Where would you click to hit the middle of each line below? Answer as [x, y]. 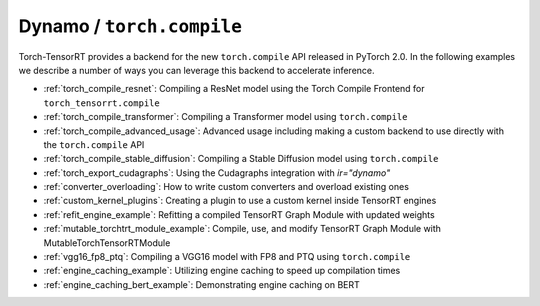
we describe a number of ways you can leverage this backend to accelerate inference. [196, 70]
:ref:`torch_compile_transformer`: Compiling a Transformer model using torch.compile [225, 117]
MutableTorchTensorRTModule [107, 242]
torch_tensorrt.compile [101, 103]
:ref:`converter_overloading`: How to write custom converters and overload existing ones [226, 187]
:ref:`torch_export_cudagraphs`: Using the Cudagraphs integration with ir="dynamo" [217, 172]
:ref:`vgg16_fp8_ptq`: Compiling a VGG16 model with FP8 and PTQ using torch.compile [227, 257]
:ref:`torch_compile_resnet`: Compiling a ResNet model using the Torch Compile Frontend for [234, 89]
